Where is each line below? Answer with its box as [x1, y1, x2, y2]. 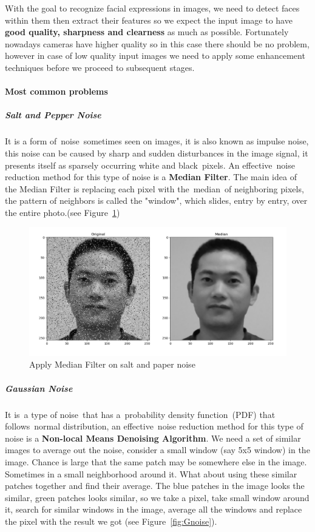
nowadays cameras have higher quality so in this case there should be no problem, [5, 37, 310, 50]
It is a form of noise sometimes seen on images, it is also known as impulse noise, [5, 135, 309, 147]
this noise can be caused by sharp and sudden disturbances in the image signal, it [5, 146, 308, 159]
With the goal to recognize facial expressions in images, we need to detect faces [5, 2, 300, 14]
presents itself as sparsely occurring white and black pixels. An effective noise [5, 158, 295, 171]
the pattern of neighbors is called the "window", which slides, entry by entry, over [5, 194, 308, 207]
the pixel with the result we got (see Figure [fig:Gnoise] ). [5, 514, 217, 527]
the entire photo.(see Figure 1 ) [5, 206, 120, 218]
